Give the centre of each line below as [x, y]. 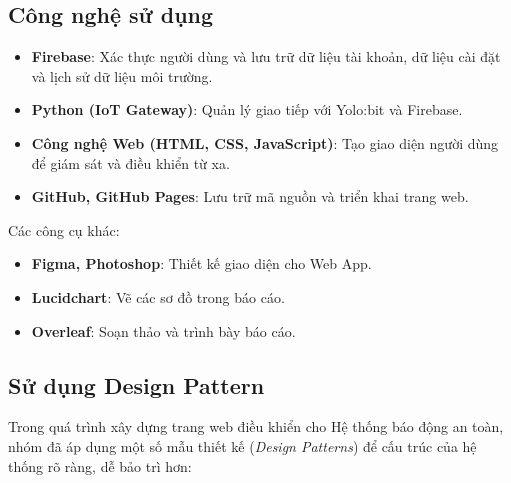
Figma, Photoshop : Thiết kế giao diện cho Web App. [201, 263]
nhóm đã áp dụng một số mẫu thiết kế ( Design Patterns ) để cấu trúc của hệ [242, 445]
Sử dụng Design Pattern [136, 384]
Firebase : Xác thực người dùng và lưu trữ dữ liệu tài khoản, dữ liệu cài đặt [266, 56]
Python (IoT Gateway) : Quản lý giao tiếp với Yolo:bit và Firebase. [247, 109]
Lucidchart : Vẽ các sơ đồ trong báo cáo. [158, 296]
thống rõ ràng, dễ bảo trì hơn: [100, 465]
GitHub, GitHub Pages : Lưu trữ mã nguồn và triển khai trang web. [250, 196]
